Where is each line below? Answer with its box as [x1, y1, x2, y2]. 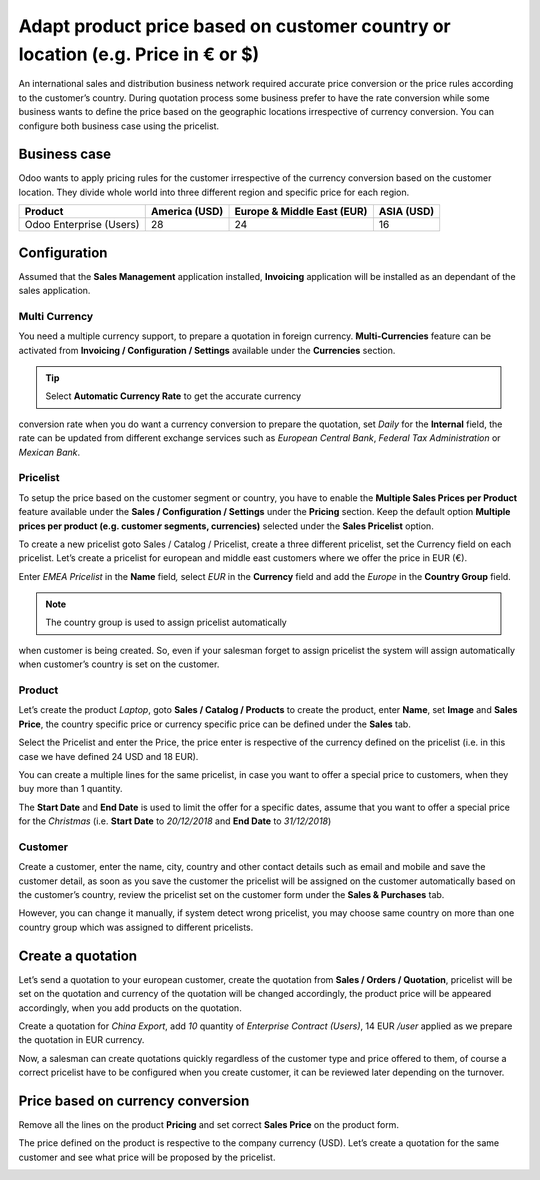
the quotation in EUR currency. [18, 1034, 145, 1046]
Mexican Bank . [18, 446, 81, 458]
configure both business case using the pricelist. [18, 120, 220, 132]
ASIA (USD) [378, 205, 435, 219]
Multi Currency [18, 309, 94, 323]
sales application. [18, 285, 91, 297]
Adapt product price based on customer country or [18, 15, 451, 37]
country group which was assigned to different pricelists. [18, 921, 254, 933]
